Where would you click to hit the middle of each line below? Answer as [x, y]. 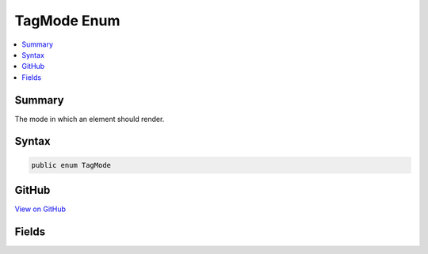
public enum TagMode [71, 165]
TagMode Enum [67, 21]
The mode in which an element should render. [90, 119]
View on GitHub [40, 209]
